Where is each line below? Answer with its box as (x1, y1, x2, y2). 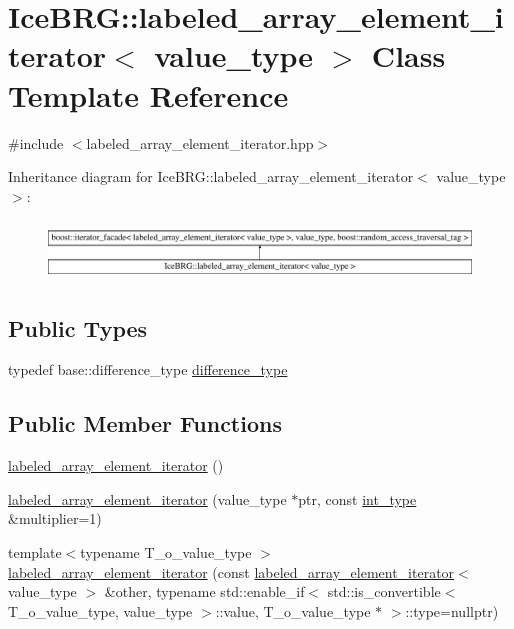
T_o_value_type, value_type (8, 600, 193, 621)
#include (8, 132, 64, 153)
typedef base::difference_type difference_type (8, 359, 288, 380)
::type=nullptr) (405, 600, 499, 621)
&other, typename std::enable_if (104, 581, 305, 602)
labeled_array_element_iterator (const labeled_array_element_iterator (8, 561, 455, 582)
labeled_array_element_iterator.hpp (86, 132, 314, 153)
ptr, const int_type (298, 488, 417, 509)
